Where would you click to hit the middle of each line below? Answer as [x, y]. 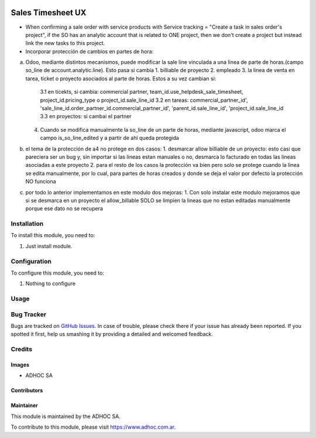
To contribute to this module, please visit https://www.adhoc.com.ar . [93, 427]
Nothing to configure [51, 283]
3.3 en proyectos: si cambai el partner [86, 117]
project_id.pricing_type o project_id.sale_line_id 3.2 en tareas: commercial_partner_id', [144, 100]
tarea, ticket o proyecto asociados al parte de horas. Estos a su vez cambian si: [121, 78]
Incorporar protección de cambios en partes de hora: [90, 51]
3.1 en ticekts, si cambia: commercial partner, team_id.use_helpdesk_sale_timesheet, [142, 92]
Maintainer [24, 406]
